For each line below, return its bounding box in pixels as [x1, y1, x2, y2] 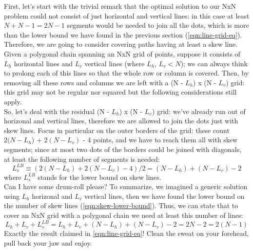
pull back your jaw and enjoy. [4, 237, 92, 248]
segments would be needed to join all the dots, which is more [67, 20, 249, 30]
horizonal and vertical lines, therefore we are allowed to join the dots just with [4, 116, 238, 126]
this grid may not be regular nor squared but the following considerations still [4, 87, 237, 97]
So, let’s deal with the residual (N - [4, 106, 110, 116]
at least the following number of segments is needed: [4, 154, 160, 164]
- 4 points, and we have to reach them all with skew [83, 135, 238, 145]
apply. [4, 96, 22, 106]
